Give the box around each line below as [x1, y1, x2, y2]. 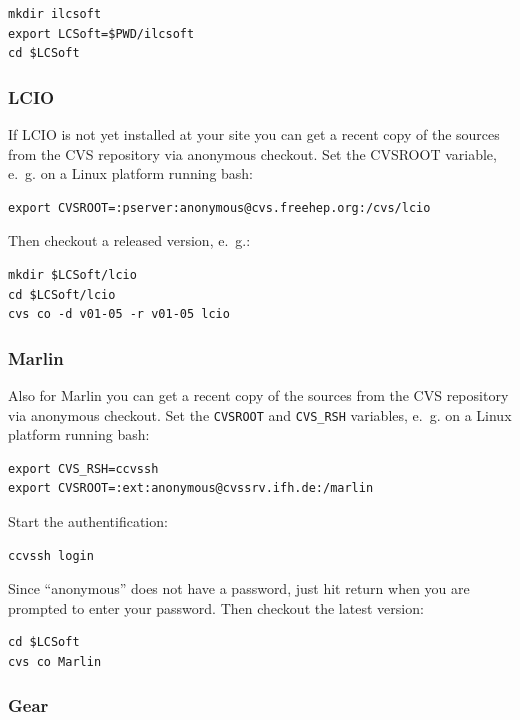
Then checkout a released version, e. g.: [8, 230, 251, 251]
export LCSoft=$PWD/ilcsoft [8, 26, 195, 41]
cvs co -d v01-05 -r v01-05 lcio [8, 307, 230, 322]
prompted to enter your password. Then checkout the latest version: [8, 597, 424, 618]
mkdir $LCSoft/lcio [8, 267, 137, 282]
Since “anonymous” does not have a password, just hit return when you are [8, 578, 470, 599]
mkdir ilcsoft [8, 7, 102, 21]
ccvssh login [8, 548, 94, 563]
